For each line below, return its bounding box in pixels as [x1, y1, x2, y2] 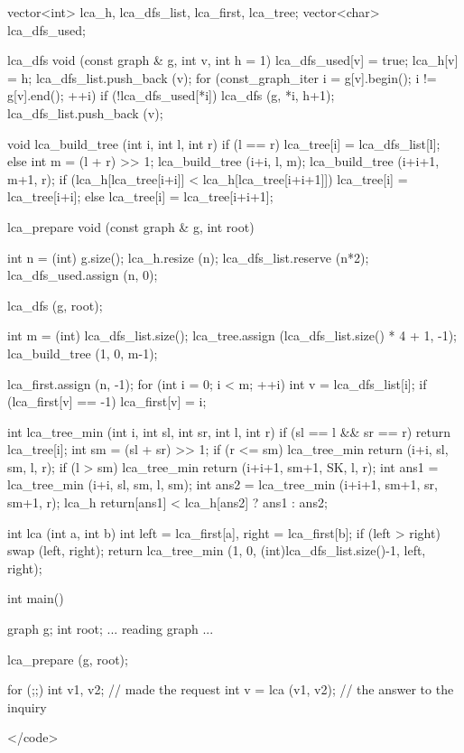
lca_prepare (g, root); [7, 649, 128, 668]
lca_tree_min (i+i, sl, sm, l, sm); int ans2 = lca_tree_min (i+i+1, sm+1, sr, [7, 475, 438, 494]
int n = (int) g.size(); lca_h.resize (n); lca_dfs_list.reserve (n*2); [7, 247, 369, 266]
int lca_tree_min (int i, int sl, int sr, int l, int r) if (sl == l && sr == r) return [7, 422, 450, 441]
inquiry [7, 697, 47, 716]
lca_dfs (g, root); [7, 295, 103, 314]
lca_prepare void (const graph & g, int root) [7, 217, 255, 236]
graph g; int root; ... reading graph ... [7, 619, 214, 638]
